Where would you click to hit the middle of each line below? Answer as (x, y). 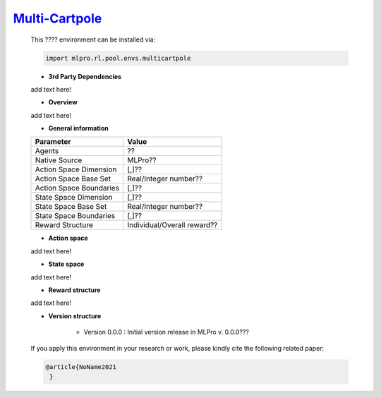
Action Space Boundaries (77, 188)
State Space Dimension (74, 198)
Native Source (59, 160)
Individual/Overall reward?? (173, 225)
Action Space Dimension (76, 169)
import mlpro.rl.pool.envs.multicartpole (118, 58)
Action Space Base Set (73, 179)
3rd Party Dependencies (85, 76)
